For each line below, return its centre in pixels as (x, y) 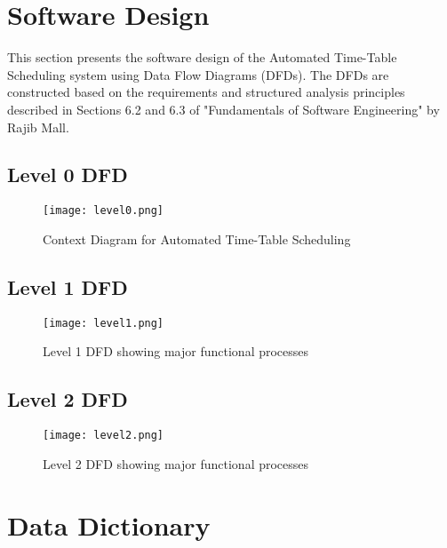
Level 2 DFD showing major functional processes (176, 463)
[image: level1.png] (104, 323)
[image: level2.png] (104, 436)
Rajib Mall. (38, 127)
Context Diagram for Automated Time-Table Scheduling (197, 238)
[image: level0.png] (104, 211)
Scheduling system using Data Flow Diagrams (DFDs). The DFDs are (198, 74)
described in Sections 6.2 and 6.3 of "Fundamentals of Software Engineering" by (223, 109)
